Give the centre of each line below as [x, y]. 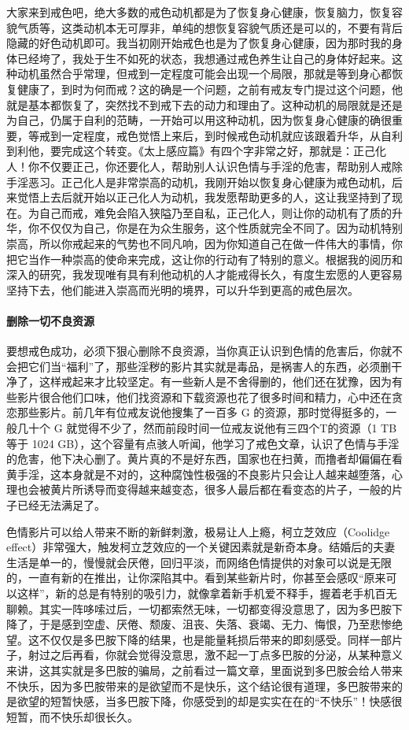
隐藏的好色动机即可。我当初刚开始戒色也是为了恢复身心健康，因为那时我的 [199, 43]
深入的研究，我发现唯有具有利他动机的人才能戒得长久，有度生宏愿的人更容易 [204, 274]
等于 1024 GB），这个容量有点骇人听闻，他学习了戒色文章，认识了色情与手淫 [203, 443]
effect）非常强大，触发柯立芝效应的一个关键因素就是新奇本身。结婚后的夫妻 [201, 547]
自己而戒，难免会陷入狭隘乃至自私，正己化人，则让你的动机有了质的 [215, 212]
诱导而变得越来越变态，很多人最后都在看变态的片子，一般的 [237, 489]
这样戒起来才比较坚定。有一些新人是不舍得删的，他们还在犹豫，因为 [215, 382]
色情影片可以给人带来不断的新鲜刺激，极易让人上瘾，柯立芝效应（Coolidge [198, 531]
